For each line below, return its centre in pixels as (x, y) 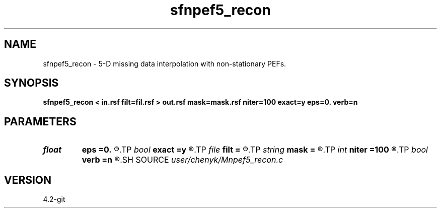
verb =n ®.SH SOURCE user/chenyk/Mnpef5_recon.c (182, 160)
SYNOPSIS (31, 83)
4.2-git (54, 199)
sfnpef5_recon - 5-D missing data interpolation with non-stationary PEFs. (165, 63)
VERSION (28, 180)
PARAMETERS (40, 121)
